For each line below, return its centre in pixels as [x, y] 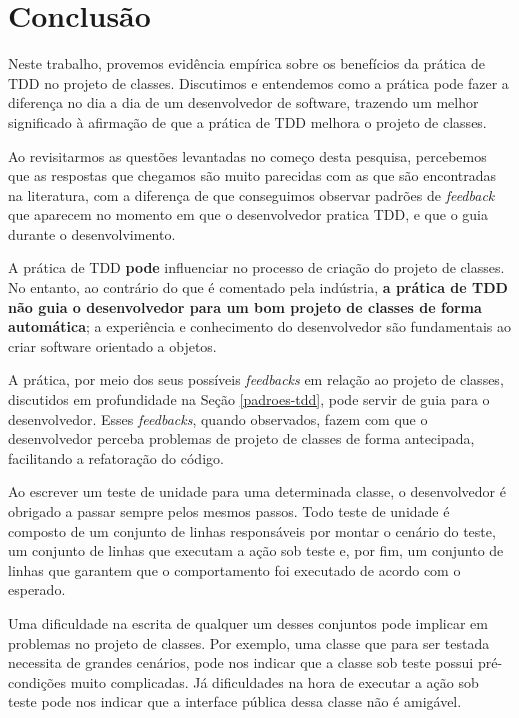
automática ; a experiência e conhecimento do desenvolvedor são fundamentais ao [259, 326]
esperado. [37, 589]
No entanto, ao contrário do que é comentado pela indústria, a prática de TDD [258, 287]
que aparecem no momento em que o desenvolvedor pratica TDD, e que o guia [248, 214]
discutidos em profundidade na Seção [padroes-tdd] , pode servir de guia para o [249, 399]
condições [37, 681]
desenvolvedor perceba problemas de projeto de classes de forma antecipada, [241, 438]
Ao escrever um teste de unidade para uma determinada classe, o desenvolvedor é [257, 491]
